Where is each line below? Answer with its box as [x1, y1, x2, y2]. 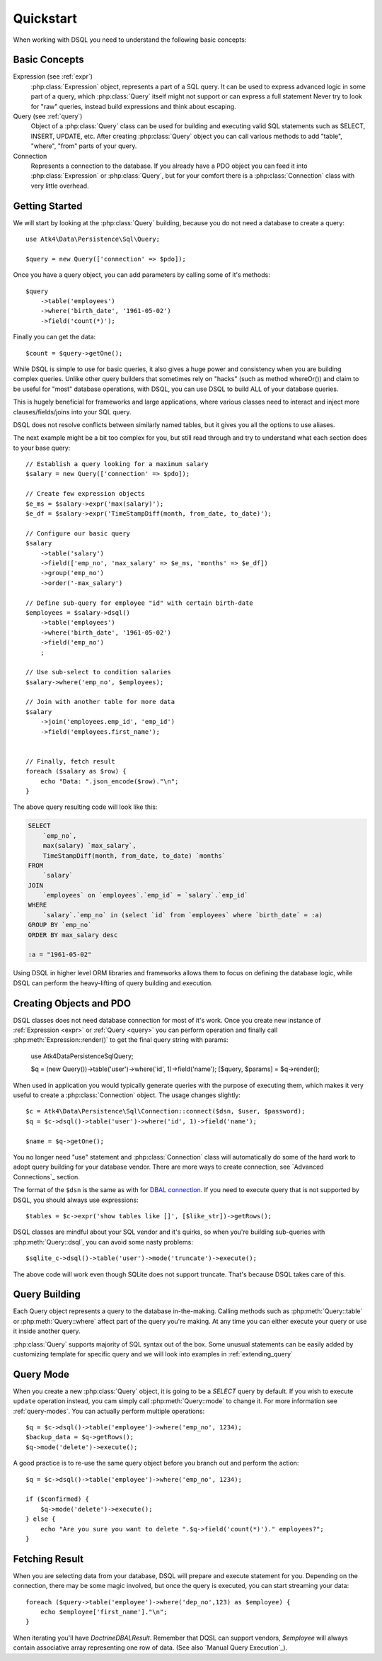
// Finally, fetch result [25, 757, 116, 765]
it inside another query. [13, 1327, 81, 1335]
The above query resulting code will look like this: [13, 803, 158, 811]
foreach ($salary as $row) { [25, 767, 127, 776]
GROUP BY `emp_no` [28, 921, 92, 929]
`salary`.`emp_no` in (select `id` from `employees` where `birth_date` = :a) [42, 911, 323, 919]
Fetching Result [13, 1553, 84, 1565]
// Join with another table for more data [25, 698, 175, 706]
